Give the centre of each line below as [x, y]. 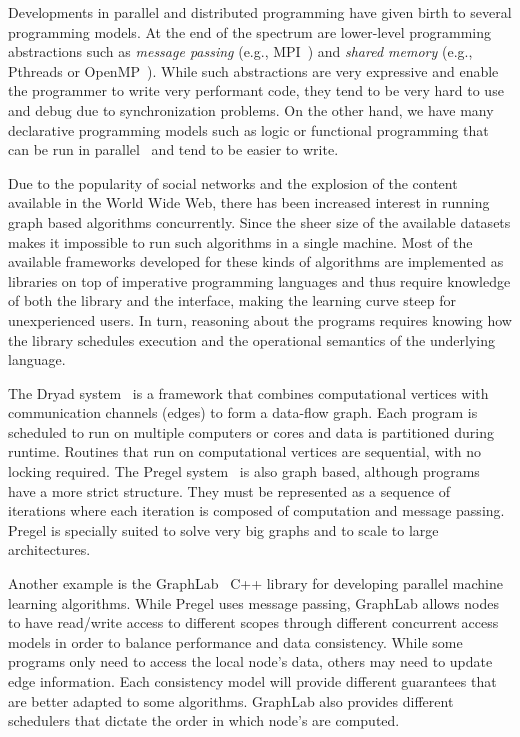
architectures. [49, 549]
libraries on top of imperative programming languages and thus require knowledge [259, 280]
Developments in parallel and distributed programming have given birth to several [260, 12]
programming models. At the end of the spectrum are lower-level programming [250, 31]
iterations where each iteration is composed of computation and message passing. [256, 510]
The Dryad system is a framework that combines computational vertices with [248, 392]
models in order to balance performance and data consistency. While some [235, 641]
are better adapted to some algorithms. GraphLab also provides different [231, 700]
